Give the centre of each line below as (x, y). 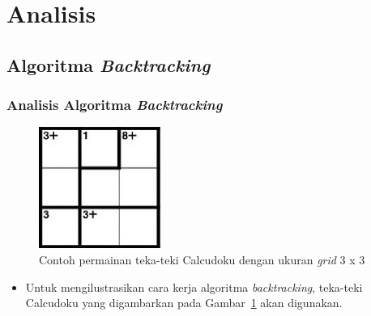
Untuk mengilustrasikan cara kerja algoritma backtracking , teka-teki (194, 287)
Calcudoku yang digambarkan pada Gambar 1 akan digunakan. (184, 303)
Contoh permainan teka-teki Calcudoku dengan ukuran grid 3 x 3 (202, 259)
